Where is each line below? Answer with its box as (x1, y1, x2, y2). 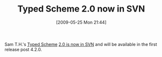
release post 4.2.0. (4, 46, 42, 52)
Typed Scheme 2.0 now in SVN (17, 3, 145, 14)
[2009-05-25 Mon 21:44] (56, 19, 107, 25)
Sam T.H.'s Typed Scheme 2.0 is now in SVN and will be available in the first (4, 41, 158, 47)
